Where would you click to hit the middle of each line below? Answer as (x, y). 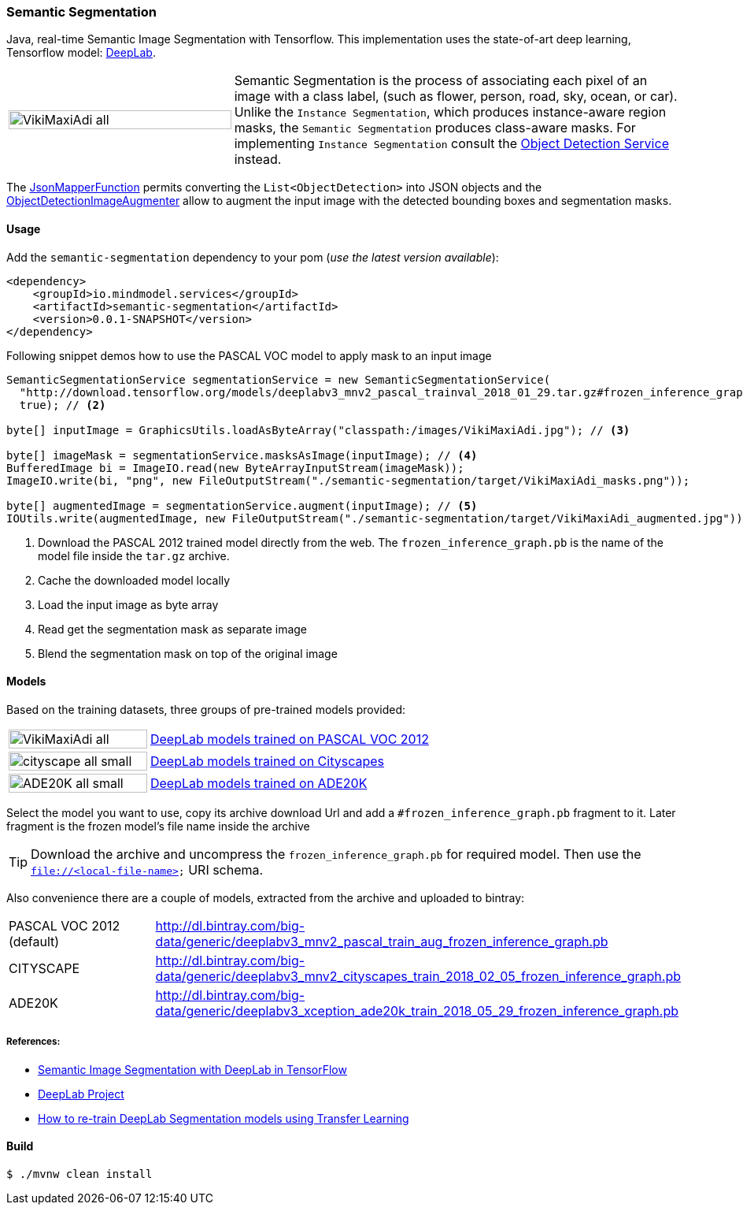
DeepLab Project (81, 1094)
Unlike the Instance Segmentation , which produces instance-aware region (450, 112)
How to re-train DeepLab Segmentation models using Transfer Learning (224, 1118)
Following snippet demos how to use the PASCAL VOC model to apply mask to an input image (249, 355)
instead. (258, 160)
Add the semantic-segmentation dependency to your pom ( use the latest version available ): (253, 257)
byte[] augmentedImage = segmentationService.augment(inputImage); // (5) (242, 505)
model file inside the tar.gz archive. (134, 555)
